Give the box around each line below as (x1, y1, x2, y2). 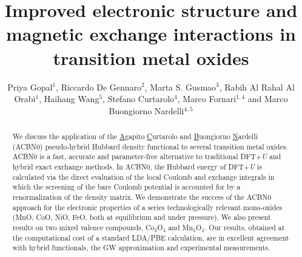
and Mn (168, 222, 193, 232)
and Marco (247, 92, 288, 105)
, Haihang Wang (39, 92, 99, 105)
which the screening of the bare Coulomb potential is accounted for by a (12, 182, 241, 192)
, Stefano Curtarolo (102, 92, 175, 105)
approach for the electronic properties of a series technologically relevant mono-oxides (12, 202, 283, 212)
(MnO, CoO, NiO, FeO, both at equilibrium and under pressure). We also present (12, 212, 271, 222)
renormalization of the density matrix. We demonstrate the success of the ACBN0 (12, 192, 272, 202)
